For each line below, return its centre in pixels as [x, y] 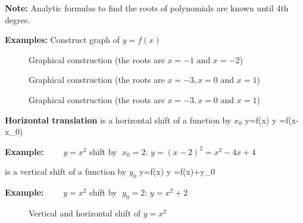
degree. [18, 19]
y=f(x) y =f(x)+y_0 [177, 171]
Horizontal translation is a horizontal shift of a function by [118, 120]
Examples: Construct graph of [63, 40]
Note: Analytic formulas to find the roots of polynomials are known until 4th [147, 8]
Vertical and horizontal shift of [85, 213]
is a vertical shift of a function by [66, 171]
